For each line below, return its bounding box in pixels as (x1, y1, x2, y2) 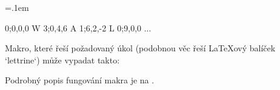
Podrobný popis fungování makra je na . (5, 74, 155, 86)
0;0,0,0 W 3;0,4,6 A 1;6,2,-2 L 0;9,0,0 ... (5, 21, 152, 34)
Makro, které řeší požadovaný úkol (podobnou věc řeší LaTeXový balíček (5, 42, 276, 54)
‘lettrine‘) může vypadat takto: (5, 53, 120, 66)
